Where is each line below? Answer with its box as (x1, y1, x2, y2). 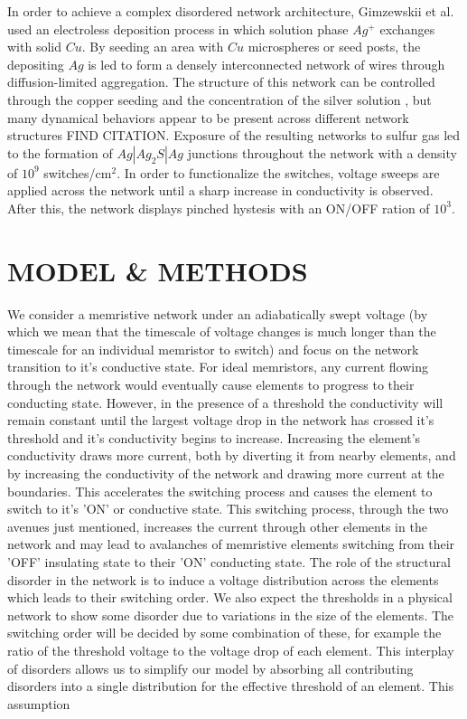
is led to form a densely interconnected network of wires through (88, 54, 445, 73)
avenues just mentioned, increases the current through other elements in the (7, 516, 427, 535)
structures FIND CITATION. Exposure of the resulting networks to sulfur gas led (7, 126, 461, 145)
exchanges (379, 19, 435, 38)
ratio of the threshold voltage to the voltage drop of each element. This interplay (7, 640, 454, 659)
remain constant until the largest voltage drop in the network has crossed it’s (7, 411, 434, 430)
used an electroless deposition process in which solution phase (7, 19, 349, 38)
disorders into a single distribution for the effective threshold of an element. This (7, 676, 454, 695)
